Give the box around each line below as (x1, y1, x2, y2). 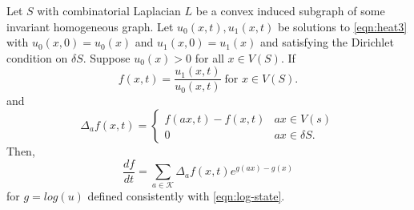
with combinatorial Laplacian (37, 2, 181, 18)
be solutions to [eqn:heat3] (277, 18, 408, 34)
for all (195, 49, 224, 66)
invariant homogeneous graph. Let (6, 18, 174, 34)
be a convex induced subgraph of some (195, 2, 385, 18)
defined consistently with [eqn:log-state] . (87, 188, 285, 204)
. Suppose (82, 49, 131, 66)
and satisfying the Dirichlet (260, 34, 394, 50)
